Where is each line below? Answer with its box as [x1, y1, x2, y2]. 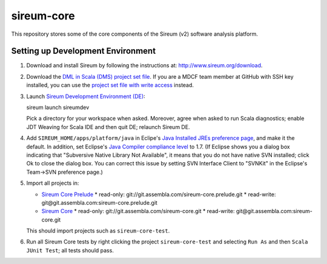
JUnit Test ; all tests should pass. [26, 246, 114, 254]
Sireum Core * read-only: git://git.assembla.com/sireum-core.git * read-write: [41, 208, 235, 215]
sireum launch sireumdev [26, 104, 90, 111]
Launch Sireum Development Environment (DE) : [26, 93, 145, 100]
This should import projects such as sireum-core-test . [26, 227, 170, 234]
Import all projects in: [26, 179, 79, 187]
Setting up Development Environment [11, 46, 156, 56]
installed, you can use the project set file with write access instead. [26, 82, 194, 89]
